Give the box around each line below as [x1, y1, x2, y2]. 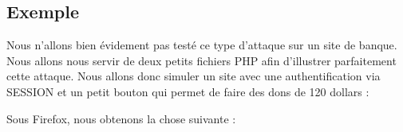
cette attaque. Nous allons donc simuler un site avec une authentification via [6, 68, 381, 84]
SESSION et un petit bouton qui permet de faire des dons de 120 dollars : [6, 83, 369, 99]
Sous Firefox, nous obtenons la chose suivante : [6, 110, 236, 126]
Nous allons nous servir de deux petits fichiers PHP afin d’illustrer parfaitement [6, 52, 397, 68]
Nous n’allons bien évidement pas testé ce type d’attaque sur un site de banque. [6, 37, 397, 53]
